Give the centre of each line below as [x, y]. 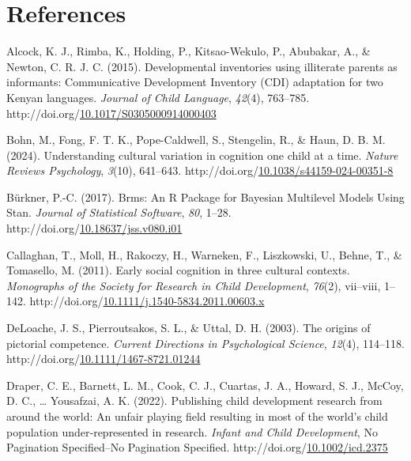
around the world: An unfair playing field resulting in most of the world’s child [197, 416]
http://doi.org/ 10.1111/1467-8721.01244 [104, 359]
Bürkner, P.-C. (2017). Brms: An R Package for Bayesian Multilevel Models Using [205, 196]
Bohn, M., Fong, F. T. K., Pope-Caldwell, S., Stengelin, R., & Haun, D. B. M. [196, 140]
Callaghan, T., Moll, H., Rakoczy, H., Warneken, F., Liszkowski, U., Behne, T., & [204, 254]
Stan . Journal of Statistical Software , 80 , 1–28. [119, 212]
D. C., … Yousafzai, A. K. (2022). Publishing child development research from [194, 401]
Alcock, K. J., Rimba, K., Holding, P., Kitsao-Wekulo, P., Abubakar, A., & [189, 51]
